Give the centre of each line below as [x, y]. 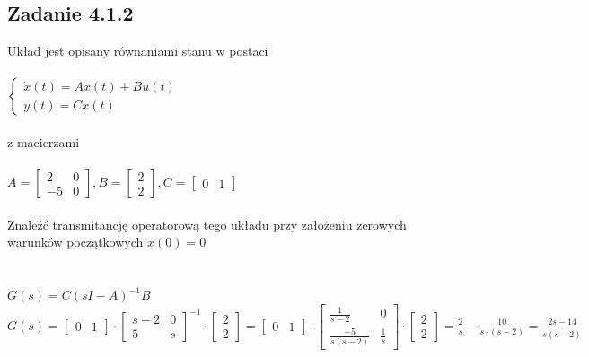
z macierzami [44, 141]
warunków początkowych [75, 242]
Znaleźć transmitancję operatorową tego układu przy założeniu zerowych [207, 224]
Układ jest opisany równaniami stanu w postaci [138, 51]
